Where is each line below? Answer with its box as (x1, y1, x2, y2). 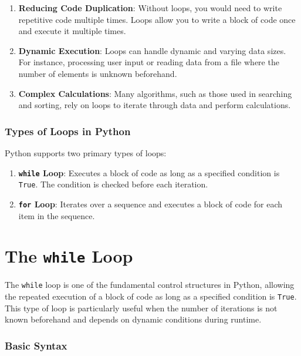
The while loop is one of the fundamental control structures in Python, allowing (5, 278, 295, 291)
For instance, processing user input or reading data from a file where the (18, 56, 279, 68)
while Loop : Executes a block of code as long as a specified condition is (18, 166, 280, 179)
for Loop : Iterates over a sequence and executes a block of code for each (18, 197, 283, 210)
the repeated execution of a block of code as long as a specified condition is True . (5, 290, 297, 303)
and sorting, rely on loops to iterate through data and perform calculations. (18, 99, 291, 111)
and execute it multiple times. (18, 25, 126, 37)
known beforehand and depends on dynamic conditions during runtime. (5, 313, 262, 325)
